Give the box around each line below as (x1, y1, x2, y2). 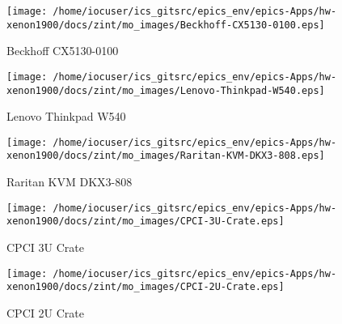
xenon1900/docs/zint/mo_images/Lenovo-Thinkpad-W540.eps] (6, 84, 325, 96)
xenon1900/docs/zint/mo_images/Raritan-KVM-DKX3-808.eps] (6, 150, 325, 162)
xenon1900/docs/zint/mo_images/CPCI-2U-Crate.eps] (6, 281, 285, 293)
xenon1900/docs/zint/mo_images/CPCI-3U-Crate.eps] (6, 215, 285, 228)
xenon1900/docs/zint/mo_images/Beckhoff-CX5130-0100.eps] (6, 19, 325, 31)
